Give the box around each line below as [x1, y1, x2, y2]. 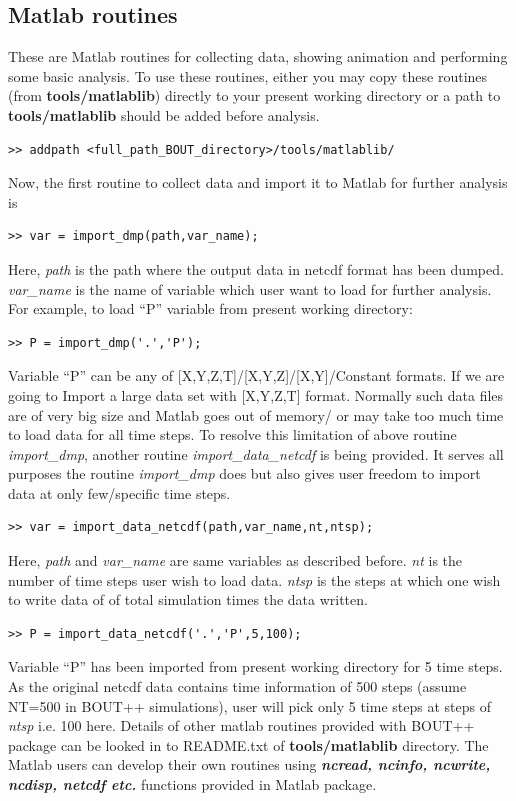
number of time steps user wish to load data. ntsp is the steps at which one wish [8, 569, 501, 590]
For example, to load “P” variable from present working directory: [8, 298, 413, 319]
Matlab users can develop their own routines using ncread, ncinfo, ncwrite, [8, 754, 491, 775]
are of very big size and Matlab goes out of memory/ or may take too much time [8, 404, 504, 425]
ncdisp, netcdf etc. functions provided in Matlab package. [8, 774, 377, 795]
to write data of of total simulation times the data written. [8, 589, 368, 610]
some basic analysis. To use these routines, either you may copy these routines [8, 65, 488, 86]
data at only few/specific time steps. [8, 482, 231, 503]
